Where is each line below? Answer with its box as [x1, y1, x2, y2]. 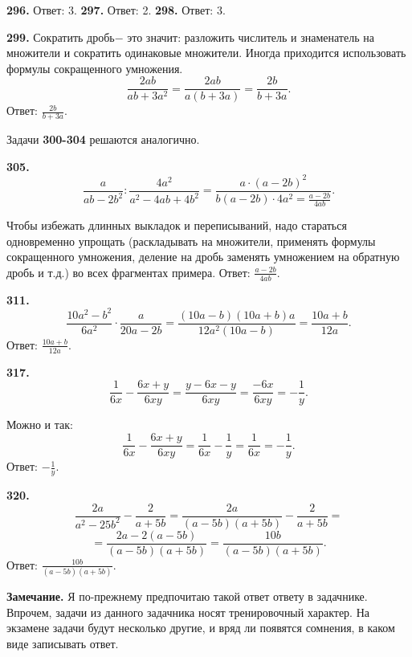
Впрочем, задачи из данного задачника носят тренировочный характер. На [6, 603, 370, 620]
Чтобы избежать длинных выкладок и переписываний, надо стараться [6, 217, 347, 234]
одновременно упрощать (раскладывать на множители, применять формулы [6, 232, 376, 249]
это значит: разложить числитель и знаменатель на [127, 28, 374, 45]
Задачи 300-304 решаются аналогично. [6, 131, 200, 148]
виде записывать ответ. [6, 635, 119, 651]
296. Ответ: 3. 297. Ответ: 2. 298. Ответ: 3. [6, 2, 226, 18]
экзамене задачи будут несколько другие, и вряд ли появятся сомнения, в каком [6, 619, 395, 636]
